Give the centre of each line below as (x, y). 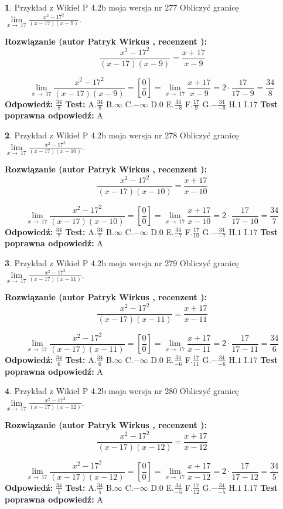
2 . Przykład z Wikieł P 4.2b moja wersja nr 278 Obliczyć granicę (122, 135)
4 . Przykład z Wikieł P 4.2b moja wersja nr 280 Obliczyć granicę (122, 391)
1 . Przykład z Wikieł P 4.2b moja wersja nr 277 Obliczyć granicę (122, 7)
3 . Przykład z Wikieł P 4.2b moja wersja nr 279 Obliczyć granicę (122, 263)
